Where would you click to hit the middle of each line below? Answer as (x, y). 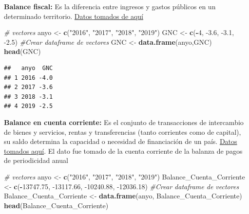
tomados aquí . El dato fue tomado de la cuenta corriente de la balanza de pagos (123, 151)
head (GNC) (22, 51)
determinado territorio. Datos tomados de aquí (74, 16)
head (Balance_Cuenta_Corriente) (56, 205)
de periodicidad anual (36, 160)
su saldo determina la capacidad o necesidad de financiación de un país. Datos (121, 141)
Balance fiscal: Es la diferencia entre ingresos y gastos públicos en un (110, 6)
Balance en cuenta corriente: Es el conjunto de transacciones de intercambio (124, 122)
